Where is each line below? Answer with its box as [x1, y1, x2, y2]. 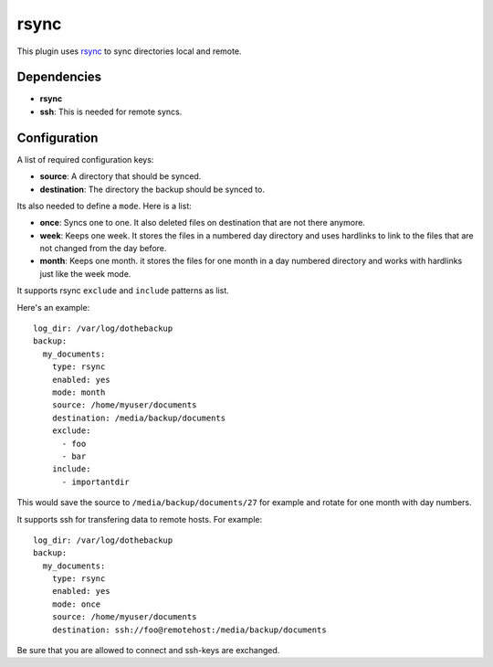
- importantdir [61, 476, 130, 487]
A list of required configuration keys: [16, 154, 154, 164]
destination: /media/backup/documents [51, 412, 226, 423]
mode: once [51, 598, 101, 609]
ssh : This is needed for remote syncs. [39, 106, 183, 117]
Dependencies [16, 69, 102, 85]
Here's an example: [16, 302, 90, 312]
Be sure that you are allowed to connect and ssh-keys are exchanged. [16, 645, 280, 656]
